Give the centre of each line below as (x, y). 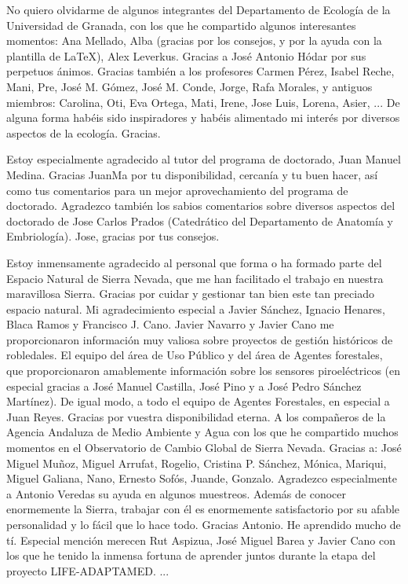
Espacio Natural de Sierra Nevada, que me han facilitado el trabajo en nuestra (195, 278)
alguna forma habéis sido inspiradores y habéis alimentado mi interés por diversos (203, 118)
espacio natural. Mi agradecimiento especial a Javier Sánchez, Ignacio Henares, (196, 309)
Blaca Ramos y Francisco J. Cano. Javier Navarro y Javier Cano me (170, 324)
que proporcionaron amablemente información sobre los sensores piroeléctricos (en (204, 371)
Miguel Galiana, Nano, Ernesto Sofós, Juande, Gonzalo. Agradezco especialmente (202, 478)
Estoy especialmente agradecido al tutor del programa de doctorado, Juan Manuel (204, 159)
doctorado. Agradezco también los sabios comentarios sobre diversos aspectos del (201, 206)
